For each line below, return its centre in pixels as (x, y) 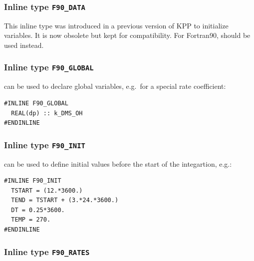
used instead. (24, 45)
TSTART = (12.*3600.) (47, 190)
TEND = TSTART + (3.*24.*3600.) (65, 200)
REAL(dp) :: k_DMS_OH (47, 113)
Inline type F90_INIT (45, 144)
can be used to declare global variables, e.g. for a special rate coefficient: (115, 86)
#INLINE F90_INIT (33, 181)
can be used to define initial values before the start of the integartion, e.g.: (118, 163)
